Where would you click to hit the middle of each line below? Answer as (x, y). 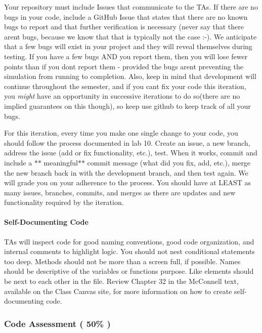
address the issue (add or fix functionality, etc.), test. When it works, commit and (131, 153)
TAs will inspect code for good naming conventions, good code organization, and (129, 241)
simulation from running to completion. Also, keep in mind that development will (130, 76)
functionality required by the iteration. (64, 202)
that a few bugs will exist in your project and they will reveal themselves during (128, 46)
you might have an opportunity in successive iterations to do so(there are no (122, 96)
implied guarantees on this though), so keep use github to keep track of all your (127, 106)
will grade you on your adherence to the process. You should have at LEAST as (128, 182)
